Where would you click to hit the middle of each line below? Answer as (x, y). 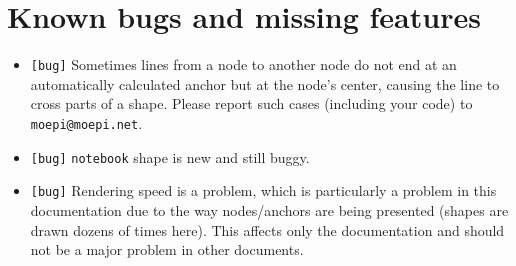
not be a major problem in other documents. (167, 249)
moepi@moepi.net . (86, 122)
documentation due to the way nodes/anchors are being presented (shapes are (269, 209)
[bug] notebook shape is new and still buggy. (170, 156)
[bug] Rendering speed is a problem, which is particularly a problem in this (263, 190)
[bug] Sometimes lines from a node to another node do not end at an (243, 64)
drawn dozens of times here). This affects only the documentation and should (267, 229)
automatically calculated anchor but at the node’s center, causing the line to (265, 83)
